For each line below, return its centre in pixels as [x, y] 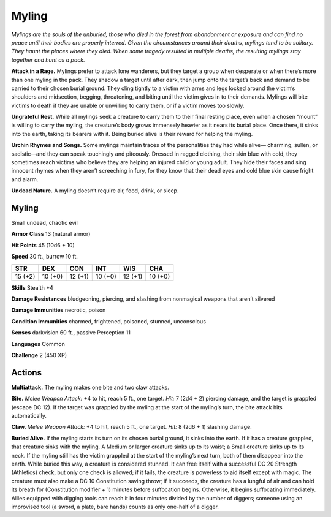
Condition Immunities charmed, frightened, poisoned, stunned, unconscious [109, 321]
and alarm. [25, 179]
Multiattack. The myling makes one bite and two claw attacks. [90, 387]
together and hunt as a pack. [48, 60]
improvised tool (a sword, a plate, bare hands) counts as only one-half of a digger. [115, 507]
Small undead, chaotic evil [44, 223]
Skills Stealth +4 [32, 287]
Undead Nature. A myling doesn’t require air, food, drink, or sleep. [95, 191]
